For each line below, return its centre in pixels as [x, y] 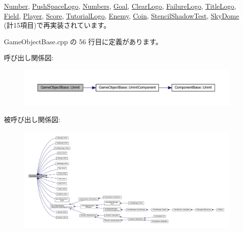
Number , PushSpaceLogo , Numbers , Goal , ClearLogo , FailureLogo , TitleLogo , [120, 6]
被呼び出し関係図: [32, 119]
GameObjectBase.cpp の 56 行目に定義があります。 [83, 41]
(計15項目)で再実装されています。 [57, 25]
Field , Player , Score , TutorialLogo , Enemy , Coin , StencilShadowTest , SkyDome [121, 15]
